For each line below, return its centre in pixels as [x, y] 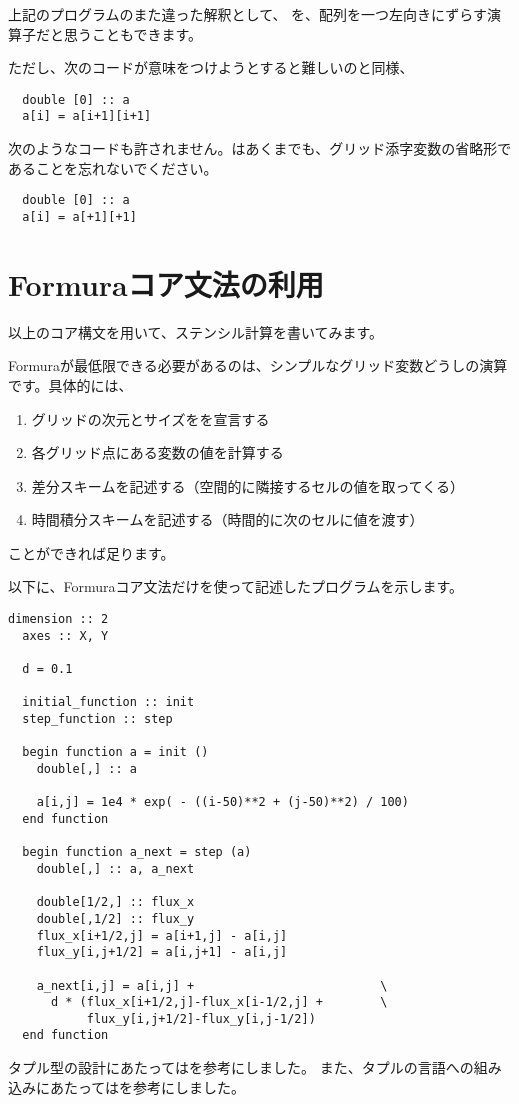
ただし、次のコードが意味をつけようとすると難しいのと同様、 [211, 67]
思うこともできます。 [133, 33]
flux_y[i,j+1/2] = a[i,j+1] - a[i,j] [162, 952]
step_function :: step [97, 719]
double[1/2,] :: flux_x [115, 902]
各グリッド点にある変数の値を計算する [157, 452]
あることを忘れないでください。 [113, 167]
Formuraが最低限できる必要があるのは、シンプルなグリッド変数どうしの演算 [258, 365]
